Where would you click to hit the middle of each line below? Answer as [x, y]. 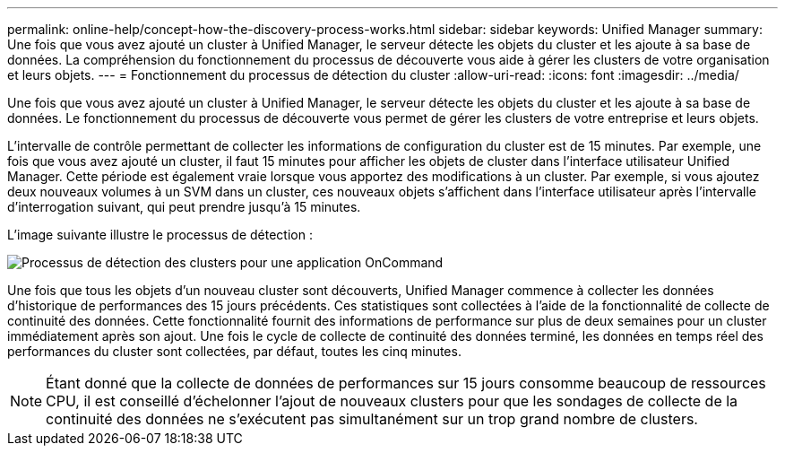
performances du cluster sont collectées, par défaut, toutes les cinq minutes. [234, 351]
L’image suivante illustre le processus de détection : [160, 235]
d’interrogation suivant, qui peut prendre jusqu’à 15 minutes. [184, 207]
